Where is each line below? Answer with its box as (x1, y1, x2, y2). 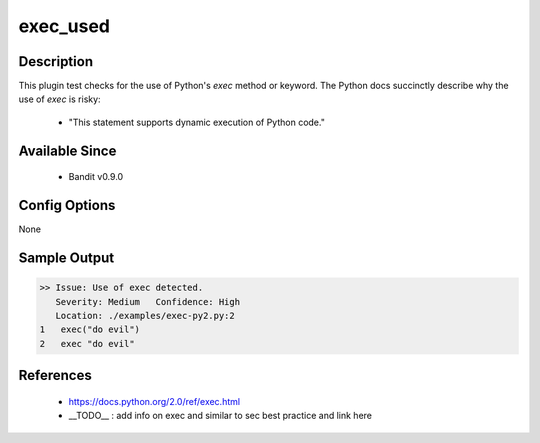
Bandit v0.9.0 (68, 171, 124, 183)
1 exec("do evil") (39, 324, 140, 335)
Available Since (18, 142, 117, 159)
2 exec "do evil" (39, 338, 135, 349)
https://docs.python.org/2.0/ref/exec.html (68, 395, 240, 407)
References (18, 367, 92, 384)
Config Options (18, 197, 116, 214)
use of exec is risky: (18, 93, 101, 105)
